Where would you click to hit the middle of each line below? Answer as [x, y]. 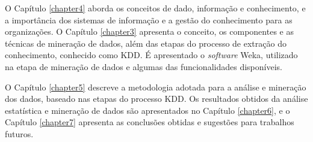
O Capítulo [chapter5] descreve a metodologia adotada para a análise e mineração [156, 87]
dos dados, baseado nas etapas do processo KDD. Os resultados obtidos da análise [156, 99]
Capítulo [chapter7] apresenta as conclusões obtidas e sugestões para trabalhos [150, 122]
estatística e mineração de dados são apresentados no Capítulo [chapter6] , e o [147, 110]
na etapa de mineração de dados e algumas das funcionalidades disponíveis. [144, 66]
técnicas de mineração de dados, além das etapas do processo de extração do [146, 43]
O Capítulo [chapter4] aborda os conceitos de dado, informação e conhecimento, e [155, 8]
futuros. [19, 133]
